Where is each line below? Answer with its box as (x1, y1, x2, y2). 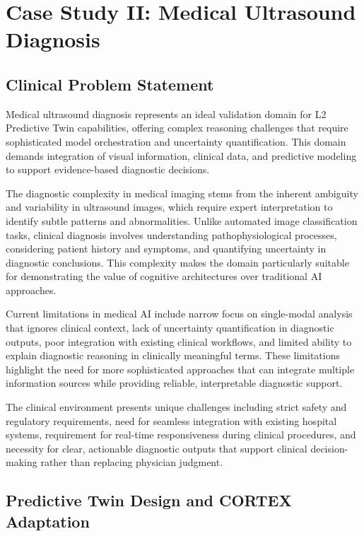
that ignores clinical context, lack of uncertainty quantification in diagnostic (6, 320, 334, 335)
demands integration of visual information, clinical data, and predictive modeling (6, 148, 357, 163)
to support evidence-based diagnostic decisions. (6, 162, 210, 177)
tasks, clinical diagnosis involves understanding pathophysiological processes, (6, 227, 337, 242)
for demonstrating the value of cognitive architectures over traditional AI (6, 269, 322, 284)
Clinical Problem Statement (6, 73, 214, 95)
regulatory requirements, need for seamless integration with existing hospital (6, 413, 337, 428)
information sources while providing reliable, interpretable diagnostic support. (6, 375, 343, 390)
